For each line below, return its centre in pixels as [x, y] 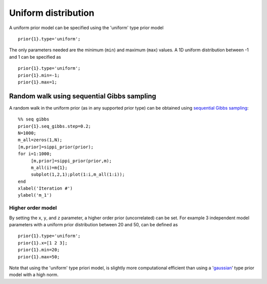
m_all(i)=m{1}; [49, 167]
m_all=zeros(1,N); [40, 140]
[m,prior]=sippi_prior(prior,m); [71, 161]
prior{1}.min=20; [39, 250]
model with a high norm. [34, 275]
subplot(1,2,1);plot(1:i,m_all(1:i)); [78, 175]
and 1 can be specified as [35, 57]
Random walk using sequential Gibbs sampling [83, 96]
